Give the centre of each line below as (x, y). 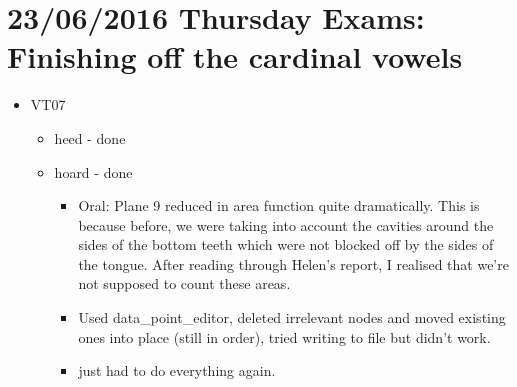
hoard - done (93, 171)
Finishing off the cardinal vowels (235, 56)
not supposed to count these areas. (184, 283)
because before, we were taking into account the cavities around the (286, 224)
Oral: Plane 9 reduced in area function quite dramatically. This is (279, 205)
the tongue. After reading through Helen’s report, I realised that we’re (293, 263)
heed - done (90, 137)
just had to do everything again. (177, 370)
